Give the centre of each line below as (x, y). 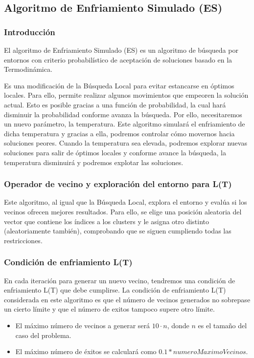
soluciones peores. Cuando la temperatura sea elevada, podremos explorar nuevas (126, 143)
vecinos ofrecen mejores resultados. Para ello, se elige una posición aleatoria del (123, 211)
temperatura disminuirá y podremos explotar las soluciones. (94, 162)
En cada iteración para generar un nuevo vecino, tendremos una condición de (120, 280)
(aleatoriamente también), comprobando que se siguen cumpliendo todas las (118, 231)
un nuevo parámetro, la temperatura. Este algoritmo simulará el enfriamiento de (125, 124)
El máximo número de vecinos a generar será (83, 325)
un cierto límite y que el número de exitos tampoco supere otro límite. (109, 309)
